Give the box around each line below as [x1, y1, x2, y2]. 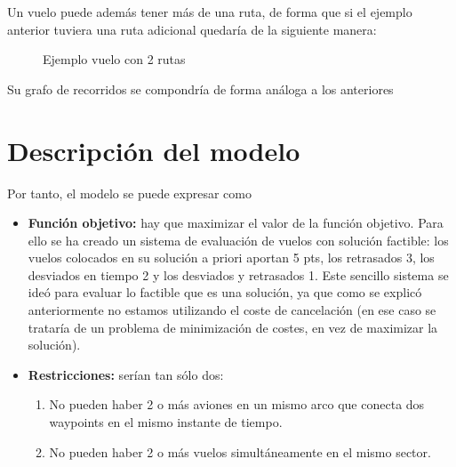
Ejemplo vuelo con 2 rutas [43, 50, 186, 68]
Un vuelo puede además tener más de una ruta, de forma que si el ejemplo [7, 3, 412, 20]
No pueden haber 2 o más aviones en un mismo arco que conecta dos [49, 395, 425, 414]
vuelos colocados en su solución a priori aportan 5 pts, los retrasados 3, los [28, 248, 435, 267]
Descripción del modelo [7, 132, 300, 168]
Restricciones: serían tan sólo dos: [28, 365, 224, 383]
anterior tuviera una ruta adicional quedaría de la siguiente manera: [7, 20, 377, 38]
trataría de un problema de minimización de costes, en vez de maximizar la [28, 318, 438, 336]
